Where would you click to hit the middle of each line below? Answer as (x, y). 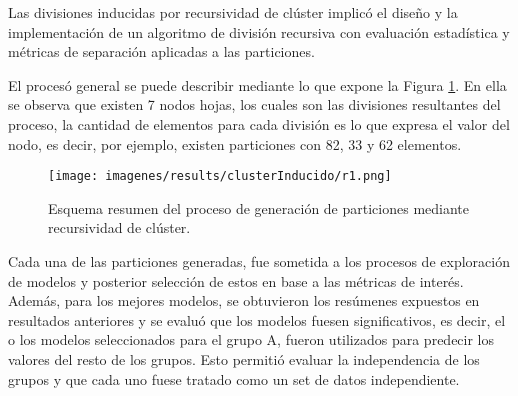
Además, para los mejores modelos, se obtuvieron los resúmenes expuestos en (244, 300)
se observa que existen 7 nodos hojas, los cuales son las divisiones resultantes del (254, 104)
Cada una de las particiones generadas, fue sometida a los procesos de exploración (259, 261)
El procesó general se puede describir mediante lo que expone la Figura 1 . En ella (257, 84)
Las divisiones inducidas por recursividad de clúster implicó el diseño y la (233, 12)
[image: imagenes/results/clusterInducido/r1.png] (220, 176)
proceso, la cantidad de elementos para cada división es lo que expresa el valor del (259, 123)
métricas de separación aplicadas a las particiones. (161, 51)
